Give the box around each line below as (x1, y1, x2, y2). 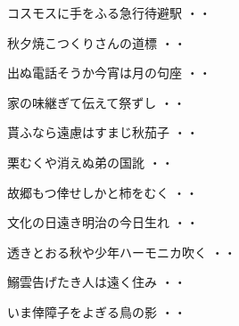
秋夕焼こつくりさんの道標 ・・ (7, 33, 186, 52)
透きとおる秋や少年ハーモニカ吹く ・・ (7, 242, 236, 261)
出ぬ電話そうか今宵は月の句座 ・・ (7, 63, 211, 82)
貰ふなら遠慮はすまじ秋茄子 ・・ (7, 123, 199, 142)
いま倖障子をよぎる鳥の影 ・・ (7, 302, 186, 321)
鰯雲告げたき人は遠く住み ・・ (7, 273, 186, 291)
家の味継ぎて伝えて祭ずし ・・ (7, 93, 185, 111)
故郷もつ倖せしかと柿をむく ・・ (7, 183, 199, 201)
